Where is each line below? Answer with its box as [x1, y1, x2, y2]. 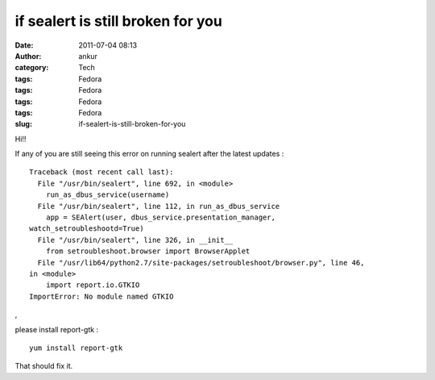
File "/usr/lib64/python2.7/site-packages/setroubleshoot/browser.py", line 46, [37, 258, 365, 267]
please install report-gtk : [14, 324, 99, 334]
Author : [14, 51, 42, 61]
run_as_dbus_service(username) [45, 190, 170, 199]
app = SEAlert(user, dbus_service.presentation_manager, [45, 213, 275, 222]
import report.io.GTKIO [45, 281, 140, 290]
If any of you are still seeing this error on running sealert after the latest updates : [14, 149, 284, 159]
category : [14, 63, 49, 73]
